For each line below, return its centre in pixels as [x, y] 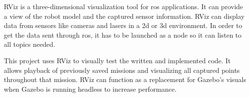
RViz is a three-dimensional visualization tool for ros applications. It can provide [124, 6]
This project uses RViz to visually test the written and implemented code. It [117, 60]
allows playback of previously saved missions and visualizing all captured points [122, 70]
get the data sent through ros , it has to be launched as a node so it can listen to [123, 35]
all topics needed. [29, 44]
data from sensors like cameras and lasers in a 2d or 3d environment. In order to [123, 25]
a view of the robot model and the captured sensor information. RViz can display [124, 16]
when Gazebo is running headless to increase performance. [90, 89]
